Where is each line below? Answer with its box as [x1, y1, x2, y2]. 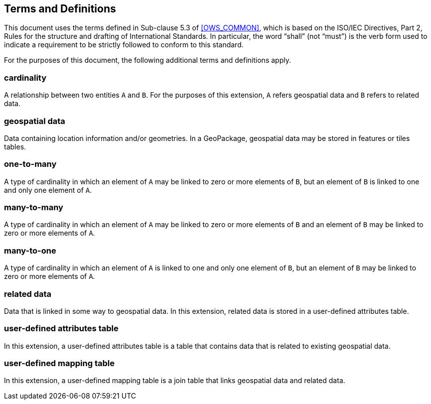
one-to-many [4, 159, 57, 169]
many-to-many [4, 202, 63, 213]
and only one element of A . [4, 185, 92, 194]
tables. [4, 142, 26, 151]
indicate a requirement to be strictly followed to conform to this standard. [4, 40, 244, 49]
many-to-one [4, 245, 56, 256]
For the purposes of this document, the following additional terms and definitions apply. [4, 56, 291, 65]
